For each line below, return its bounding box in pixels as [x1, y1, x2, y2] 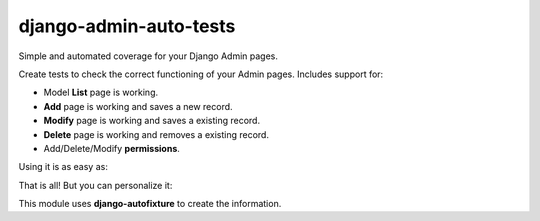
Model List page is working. [43, 86, 159, 99]
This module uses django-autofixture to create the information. [18, 198, 282, 210]
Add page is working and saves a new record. [43, 100, 234, 112]
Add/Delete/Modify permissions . [43, 142, 180, 154]
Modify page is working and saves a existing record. [43, 115, 260, 127]
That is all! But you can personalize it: [18, 179, 173, 191]
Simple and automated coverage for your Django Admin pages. [18, 50, 279, 62]
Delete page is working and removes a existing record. [43, 128, 270, 140]
